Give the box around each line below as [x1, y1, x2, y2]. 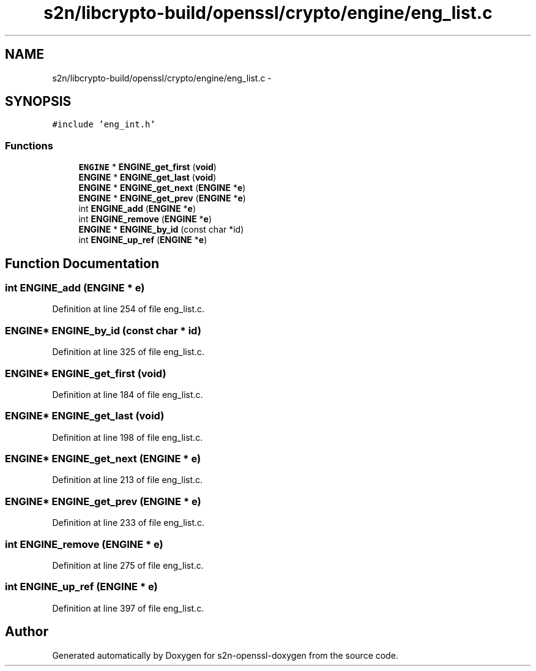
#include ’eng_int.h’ [52, 119, 155, 130]
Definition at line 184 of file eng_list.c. [52, 389, 203, 400]
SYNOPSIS [5, 94, 72, 110]
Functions [5, 139, 53, 152]
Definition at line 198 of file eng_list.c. [52, 432, 203, 443]
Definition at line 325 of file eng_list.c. [52, 347, 204, 358]
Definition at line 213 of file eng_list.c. [52, 474, 203, 485]
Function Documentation [5, 255, 159, 271]
